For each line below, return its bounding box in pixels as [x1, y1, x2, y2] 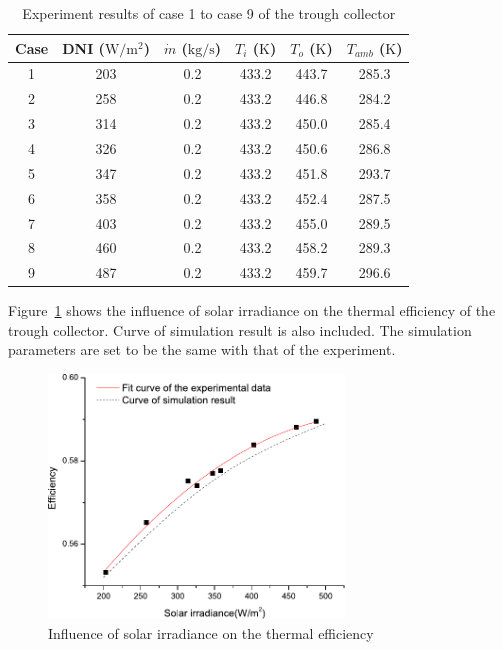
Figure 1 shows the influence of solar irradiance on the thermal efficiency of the [8, 300, 496, 321]
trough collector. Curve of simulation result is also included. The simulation [8, 319, 472, 340]
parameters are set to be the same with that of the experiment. [8, 339, 396, 360]
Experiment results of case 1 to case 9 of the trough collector [22, 3, 396, 23]
